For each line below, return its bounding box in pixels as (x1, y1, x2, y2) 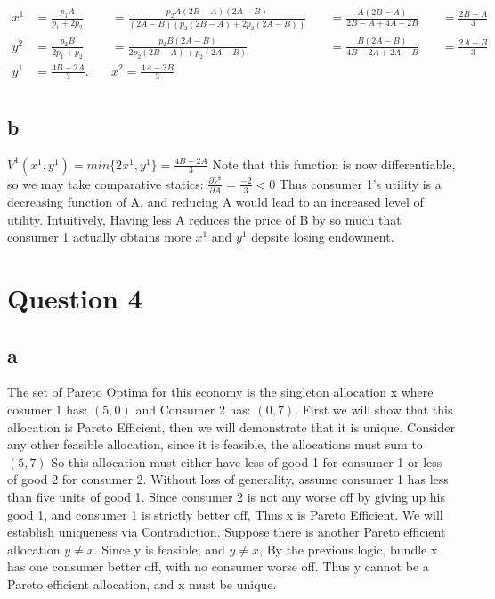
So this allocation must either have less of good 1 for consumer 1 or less (51, 452, 442, 471)
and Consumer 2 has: (135, 399, 251, 418)
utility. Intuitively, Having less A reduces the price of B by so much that (7, 209, 402, 228)
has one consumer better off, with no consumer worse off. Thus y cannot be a (7, 557, 429, 576)
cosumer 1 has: (7, 399, 88, 418)
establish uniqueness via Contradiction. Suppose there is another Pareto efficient (7, 522, 446, 541)
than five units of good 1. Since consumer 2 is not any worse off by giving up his (7, 487, 446, 505)
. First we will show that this (295, 399, 453, 418)
